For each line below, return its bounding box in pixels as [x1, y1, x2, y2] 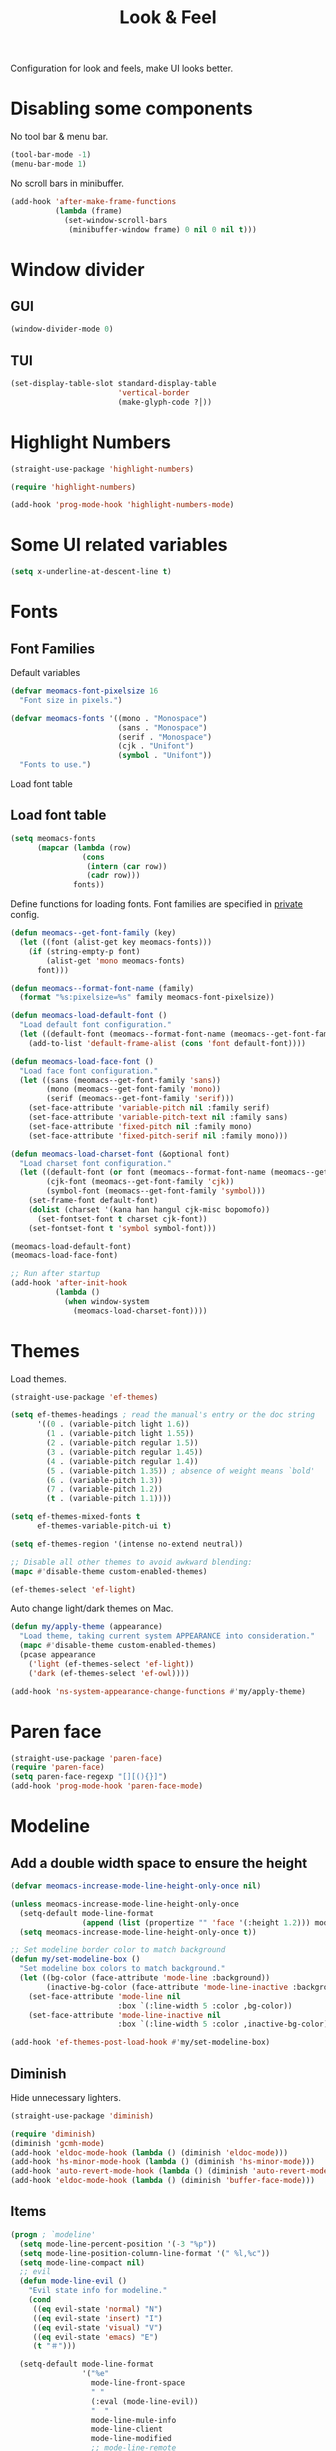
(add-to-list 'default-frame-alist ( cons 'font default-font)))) [28, 1038, 307, 1048]
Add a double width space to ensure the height [10, 1854, 308, 1871]
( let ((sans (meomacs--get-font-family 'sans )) [19, 1075, 222, 1085]
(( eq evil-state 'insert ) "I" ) [32, 2313, 163, 2323]
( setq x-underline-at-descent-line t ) [10, 567, 172, 577]
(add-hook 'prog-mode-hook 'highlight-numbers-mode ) [10, 500, 235, 510]
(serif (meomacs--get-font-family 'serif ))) [46, 1094, 235, 1104]
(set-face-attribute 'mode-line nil [28, 1991, 182, 2001]
